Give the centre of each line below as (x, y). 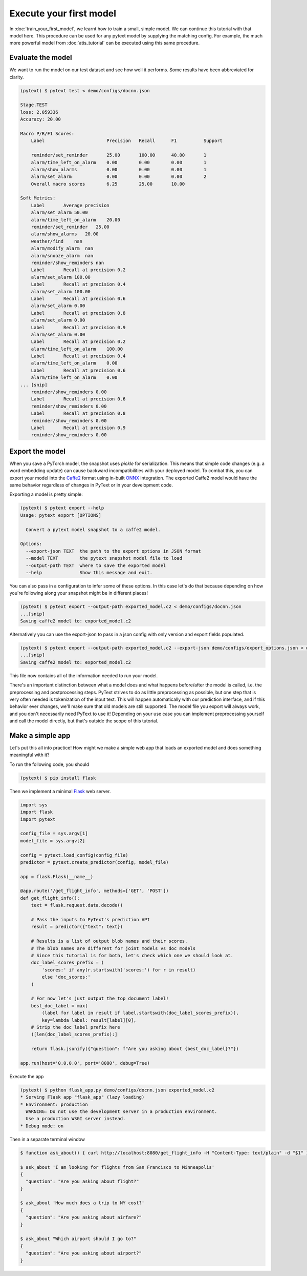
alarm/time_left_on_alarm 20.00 (75, 220)
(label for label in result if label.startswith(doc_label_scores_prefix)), (140, 1013)
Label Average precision (70, 205)
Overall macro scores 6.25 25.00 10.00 (108, 184)
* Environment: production (54, 1104)
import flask (37, 812)
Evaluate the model (41, 58)
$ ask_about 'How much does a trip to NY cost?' (82, 1203)
